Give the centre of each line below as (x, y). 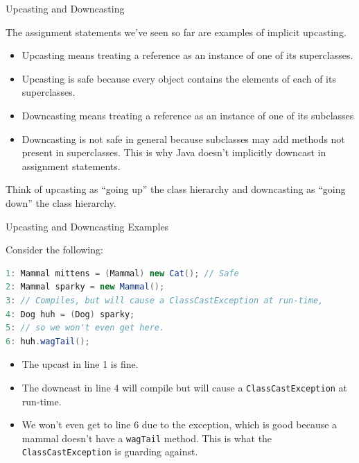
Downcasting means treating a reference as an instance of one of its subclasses (188, 115)
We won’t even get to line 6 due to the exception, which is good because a (179, 424)
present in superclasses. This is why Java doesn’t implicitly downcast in (174, 152)
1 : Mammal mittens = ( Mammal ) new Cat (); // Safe (122, 273)
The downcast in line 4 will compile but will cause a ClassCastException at (185, 387)
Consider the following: (54, 250)
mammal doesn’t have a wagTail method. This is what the (147, 438)
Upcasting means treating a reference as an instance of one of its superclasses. (187, 55)
